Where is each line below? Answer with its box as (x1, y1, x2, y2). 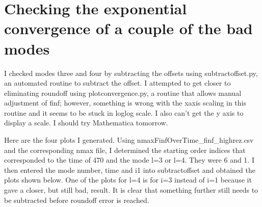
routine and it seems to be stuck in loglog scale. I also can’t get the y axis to (4, 107, 244, 118)
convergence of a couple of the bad (4, 18, 253, 39)
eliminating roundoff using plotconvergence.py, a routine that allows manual (4, 87, 242, 98)
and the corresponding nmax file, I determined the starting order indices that (4, 144, 246, 155)
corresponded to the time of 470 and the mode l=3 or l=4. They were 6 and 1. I (4, 154, 254, 165)
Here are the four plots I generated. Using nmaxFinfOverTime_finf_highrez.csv (4, 135, 254, 145)
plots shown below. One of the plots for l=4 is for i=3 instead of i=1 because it (4, 174, 252, 185)
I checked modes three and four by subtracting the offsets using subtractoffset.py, (4, 67, 258, 78)
